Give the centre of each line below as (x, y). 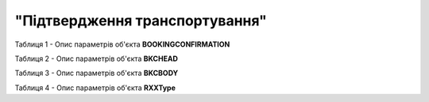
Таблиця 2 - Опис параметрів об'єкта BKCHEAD (96, 59)
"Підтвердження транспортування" (141, 21)
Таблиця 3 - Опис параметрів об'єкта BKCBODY (97, 73)
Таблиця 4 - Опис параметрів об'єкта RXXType (95, 88)
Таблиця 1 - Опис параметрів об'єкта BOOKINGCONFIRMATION (122, 44)
